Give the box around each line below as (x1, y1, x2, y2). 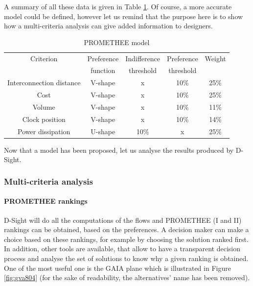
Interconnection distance (7, 77, 81, 88)
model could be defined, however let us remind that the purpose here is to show (4, 11, 243, 21)
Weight (205, 53, 226, 63)
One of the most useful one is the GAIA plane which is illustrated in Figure (4, 262, 231, 273)
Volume (32, 102, 55, 112)
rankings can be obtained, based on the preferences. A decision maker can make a (4, 224, 249, 235)
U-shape (91, 126, 115, 136)
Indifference (125, 53, 160, 63)
